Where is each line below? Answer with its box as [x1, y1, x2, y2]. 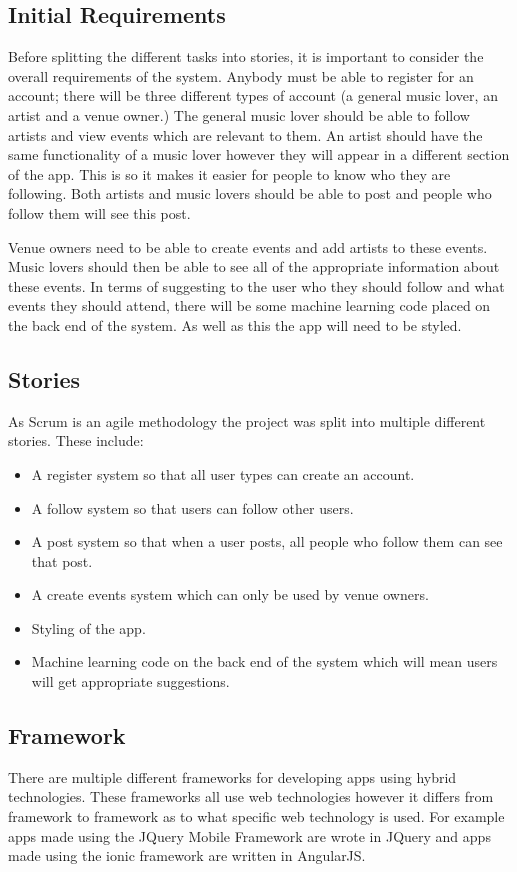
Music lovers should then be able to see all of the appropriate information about [8, 256, 500, 277]
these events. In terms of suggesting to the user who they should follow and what [8, 275, 505, 296]
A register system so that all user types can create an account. [31, 463, 415, 484]
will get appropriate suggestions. [31, 671, 230, 692]
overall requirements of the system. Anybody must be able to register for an [8, 65, 474, 86]
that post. [31, 550, 93, 571]
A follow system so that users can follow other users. [31, 497, 354, 518]
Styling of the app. [31, 617, 146, 638]
